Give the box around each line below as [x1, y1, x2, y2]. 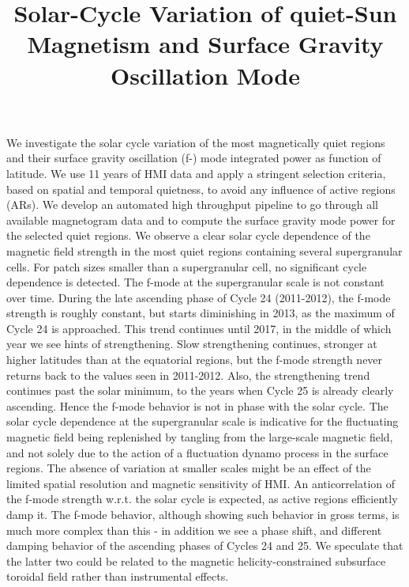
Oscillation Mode [110, 59, 301, 91]
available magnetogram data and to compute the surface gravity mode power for [6, 211, 396, 228]
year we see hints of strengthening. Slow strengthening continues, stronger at [6, 335, 377, 352]
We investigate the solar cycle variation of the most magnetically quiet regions [6, 134, 385, 150]
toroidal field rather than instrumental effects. [6, 568, 229, 585]
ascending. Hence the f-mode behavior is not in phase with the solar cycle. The [6, 397, 388, 414]
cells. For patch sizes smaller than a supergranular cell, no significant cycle [6, 258, 367, 275]
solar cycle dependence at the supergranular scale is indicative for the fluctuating [6, 413, 399, 430]
